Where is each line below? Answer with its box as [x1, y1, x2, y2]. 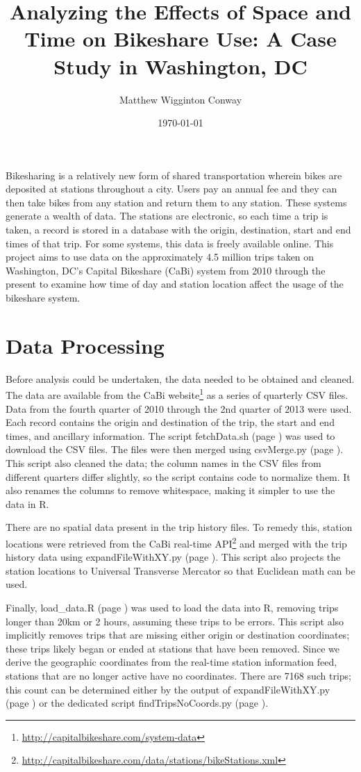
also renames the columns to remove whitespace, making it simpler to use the [6, 483, 335, 498]
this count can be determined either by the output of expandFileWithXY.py [6, 682, 330, 696]
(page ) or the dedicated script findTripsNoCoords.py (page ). [6, 696, 269, 710]
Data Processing [6, 331, 165, 359]
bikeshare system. [6, 290, 81, 305]
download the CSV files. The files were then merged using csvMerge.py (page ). [6, 442, 344, 457]
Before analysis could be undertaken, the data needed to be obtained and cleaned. [6, 371, 355, 386]
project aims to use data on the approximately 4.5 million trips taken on [6, 249, 314, 264]
